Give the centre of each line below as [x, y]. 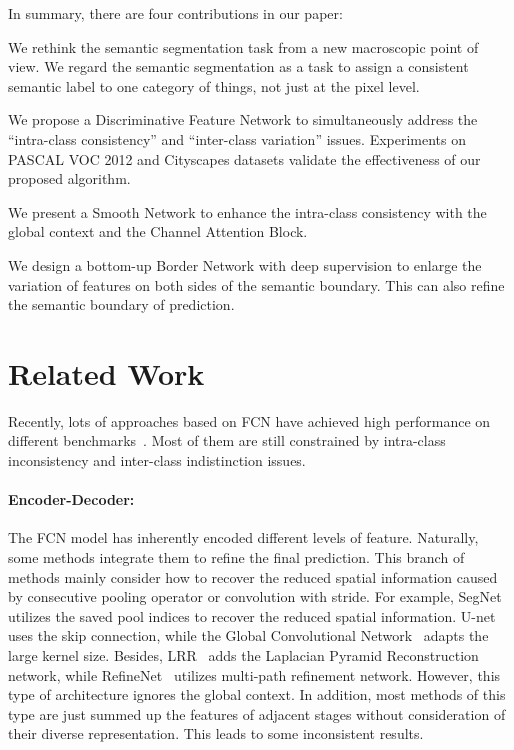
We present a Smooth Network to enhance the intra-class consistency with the [247, 211]
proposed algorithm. [69, 178]
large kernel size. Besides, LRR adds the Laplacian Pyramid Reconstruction [243, 654]
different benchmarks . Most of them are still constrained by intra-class [227, 440]
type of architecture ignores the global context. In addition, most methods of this [257, 694]
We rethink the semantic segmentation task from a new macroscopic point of [243, 46]
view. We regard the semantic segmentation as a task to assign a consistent [238, 66]
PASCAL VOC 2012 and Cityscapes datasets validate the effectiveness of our [244, 158]
